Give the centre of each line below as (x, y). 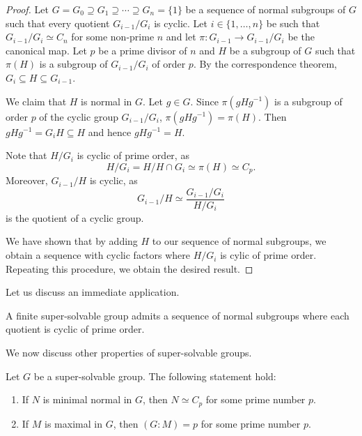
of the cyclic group (79, 116)
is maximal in (73, 423)
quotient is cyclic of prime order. (75, 329)
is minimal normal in (87, 399)
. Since (204, 101)
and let (181, 37)
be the (301, 37)
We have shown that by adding (72, 241)
